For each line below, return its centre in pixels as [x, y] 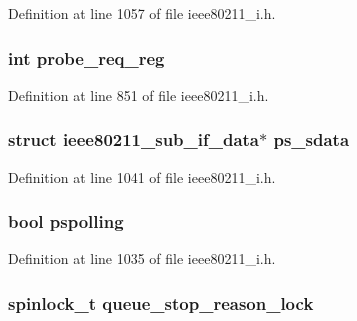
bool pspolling [66, 221]
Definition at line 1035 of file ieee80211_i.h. [142, 258]
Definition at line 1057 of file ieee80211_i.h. [142, 13]
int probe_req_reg [86, 57]
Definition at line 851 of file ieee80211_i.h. [138, 94]
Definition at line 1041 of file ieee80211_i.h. [142, 176]
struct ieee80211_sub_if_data [134, 139]
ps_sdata [311, 139]
